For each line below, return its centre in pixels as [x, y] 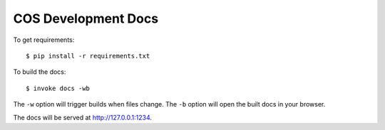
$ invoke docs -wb [58, 88]
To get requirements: [44, 40]
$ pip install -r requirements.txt [88, 56]
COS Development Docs [86, 18]
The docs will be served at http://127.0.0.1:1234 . [83, 117]
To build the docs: [40, 72]
